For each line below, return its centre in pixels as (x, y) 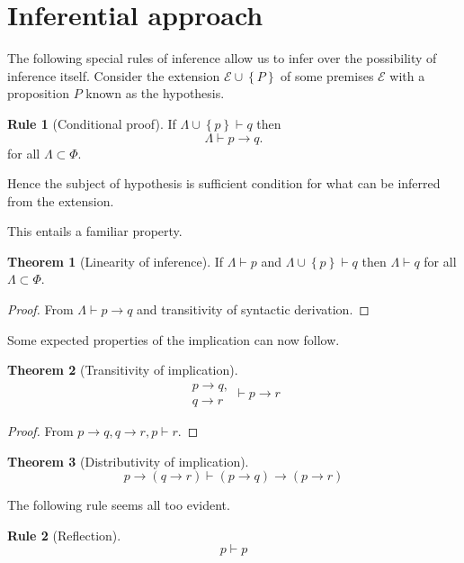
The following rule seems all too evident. (119, 505)
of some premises (327, 75)
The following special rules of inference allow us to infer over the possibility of (222, 58)
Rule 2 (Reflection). (64, 535)
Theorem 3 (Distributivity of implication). (128, 461)
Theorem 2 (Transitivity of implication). (123, 370)
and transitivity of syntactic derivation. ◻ (253, 309)
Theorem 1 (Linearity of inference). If (116, 261)
